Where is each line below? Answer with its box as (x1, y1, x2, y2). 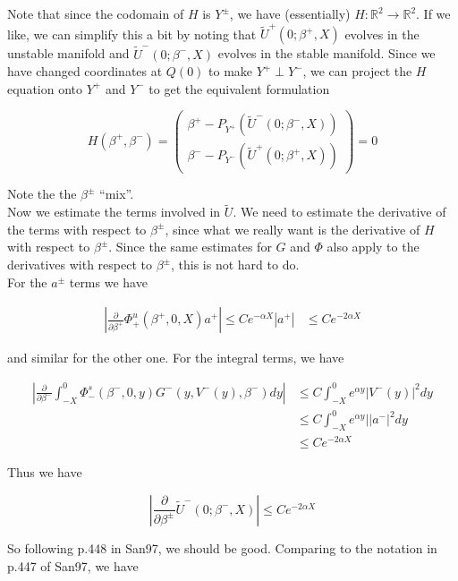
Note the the (7, 184, 77, 203)
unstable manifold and (7, 44, 130, 63)
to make (208, 62, 253, 81)
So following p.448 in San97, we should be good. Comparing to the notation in (7, 538, 437, 557)
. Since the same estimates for (108, 237, 272, 256)
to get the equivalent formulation (148, 79, 330, 98)
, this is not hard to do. (171, 255, 300, 274)
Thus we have (7, 463, 82, 482)
